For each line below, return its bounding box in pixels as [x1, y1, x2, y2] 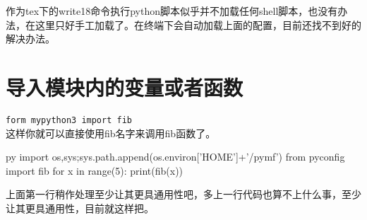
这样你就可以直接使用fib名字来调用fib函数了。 [6, 125, 216, 140]
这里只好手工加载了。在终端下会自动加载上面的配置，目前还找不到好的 [35, 17, 361, 32]
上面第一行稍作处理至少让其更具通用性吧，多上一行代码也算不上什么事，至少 [6, 187, 361, 202]
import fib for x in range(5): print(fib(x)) [6, 163, 183, 178]
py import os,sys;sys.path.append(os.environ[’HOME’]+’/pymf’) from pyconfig [6, 149, 345, 164]
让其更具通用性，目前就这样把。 [6, 200, 154, 215]
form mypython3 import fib [6, 115, 132, 125]
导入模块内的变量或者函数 [6, 72, 243, 101]
